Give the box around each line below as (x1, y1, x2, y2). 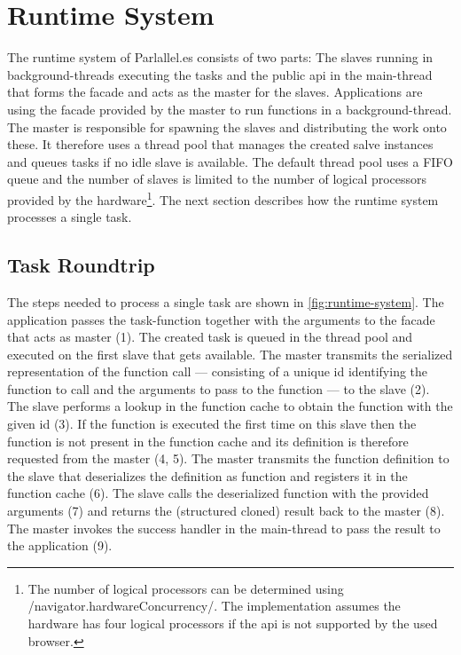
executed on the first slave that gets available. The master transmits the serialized (7, 344, 453, 363)
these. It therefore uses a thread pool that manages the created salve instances (7, 135, 434, 154)
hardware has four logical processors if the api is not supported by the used (27, 614, 438, 633)
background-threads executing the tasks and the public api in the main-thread (7, 65, 433, 83)
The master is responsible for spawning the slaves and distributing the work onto (7, 117, 447, 136)
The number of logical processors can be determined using (27, 579, 344, 597)
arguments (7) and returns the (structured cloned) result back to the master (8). (7, 501, 445, 520)
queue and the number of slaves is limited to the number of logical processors (7, 170, 427, 188)
